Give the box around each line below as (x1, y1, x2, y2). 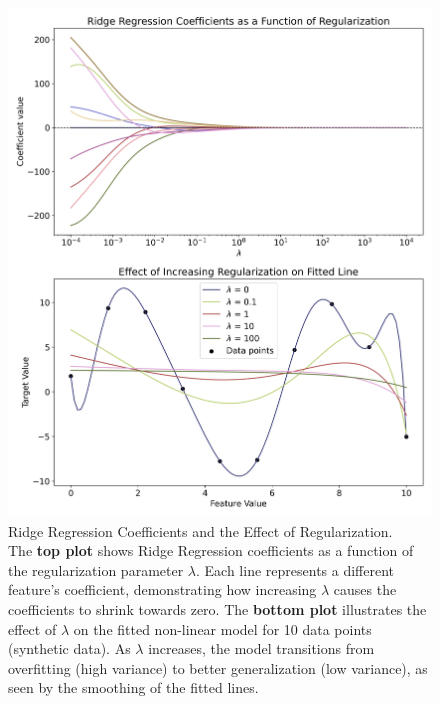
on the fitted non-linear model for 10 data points (73, 618, 372, 639)
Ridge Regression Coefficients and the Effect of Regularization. (8, 520, 393, 541)
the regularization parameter (8, 559, 184, 580)
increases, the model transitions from (148, 638, 375, 659)
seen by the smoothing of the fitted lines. (8, 677, 259, 698)
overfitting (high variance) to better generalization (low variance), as (8, 657, 428, 678)
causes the (333, 579, 397, 600)
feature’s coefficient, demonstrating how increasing (8, 579, 317, 600)
